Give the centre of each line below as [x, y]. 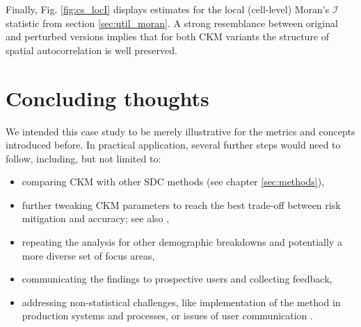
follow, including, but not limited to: [83, 158]
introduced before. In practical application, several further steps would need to [173, 145]
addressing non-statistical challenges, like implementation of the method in [181, 302]
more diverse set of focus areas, [88, 255]
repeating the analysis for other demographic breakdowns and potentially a [182, 242]
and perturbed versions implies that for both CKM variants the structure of [168, 36]
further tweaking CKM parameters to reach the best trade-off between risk [181, 204]
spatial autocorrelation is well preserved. [91, 50]
